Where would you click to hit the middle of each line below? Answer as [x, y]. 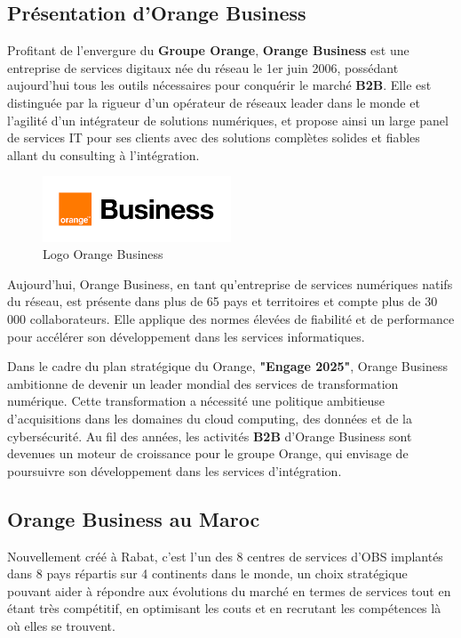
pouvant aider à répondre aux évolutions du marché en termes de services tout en [229, 590]
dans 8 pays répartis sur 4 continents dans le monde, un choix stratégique [207, 573]
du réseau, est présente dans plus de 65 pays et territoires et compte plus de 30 [223, 301]
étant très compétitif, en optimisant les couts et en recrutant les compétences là [224, 608]
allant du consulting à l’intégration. [103, 154]
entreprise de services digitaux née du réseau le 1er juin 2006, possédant [203, 67]
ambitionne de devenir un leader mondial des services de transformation [203, 383]
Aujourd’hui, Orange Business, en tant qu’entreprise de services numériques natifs [230, 283]
